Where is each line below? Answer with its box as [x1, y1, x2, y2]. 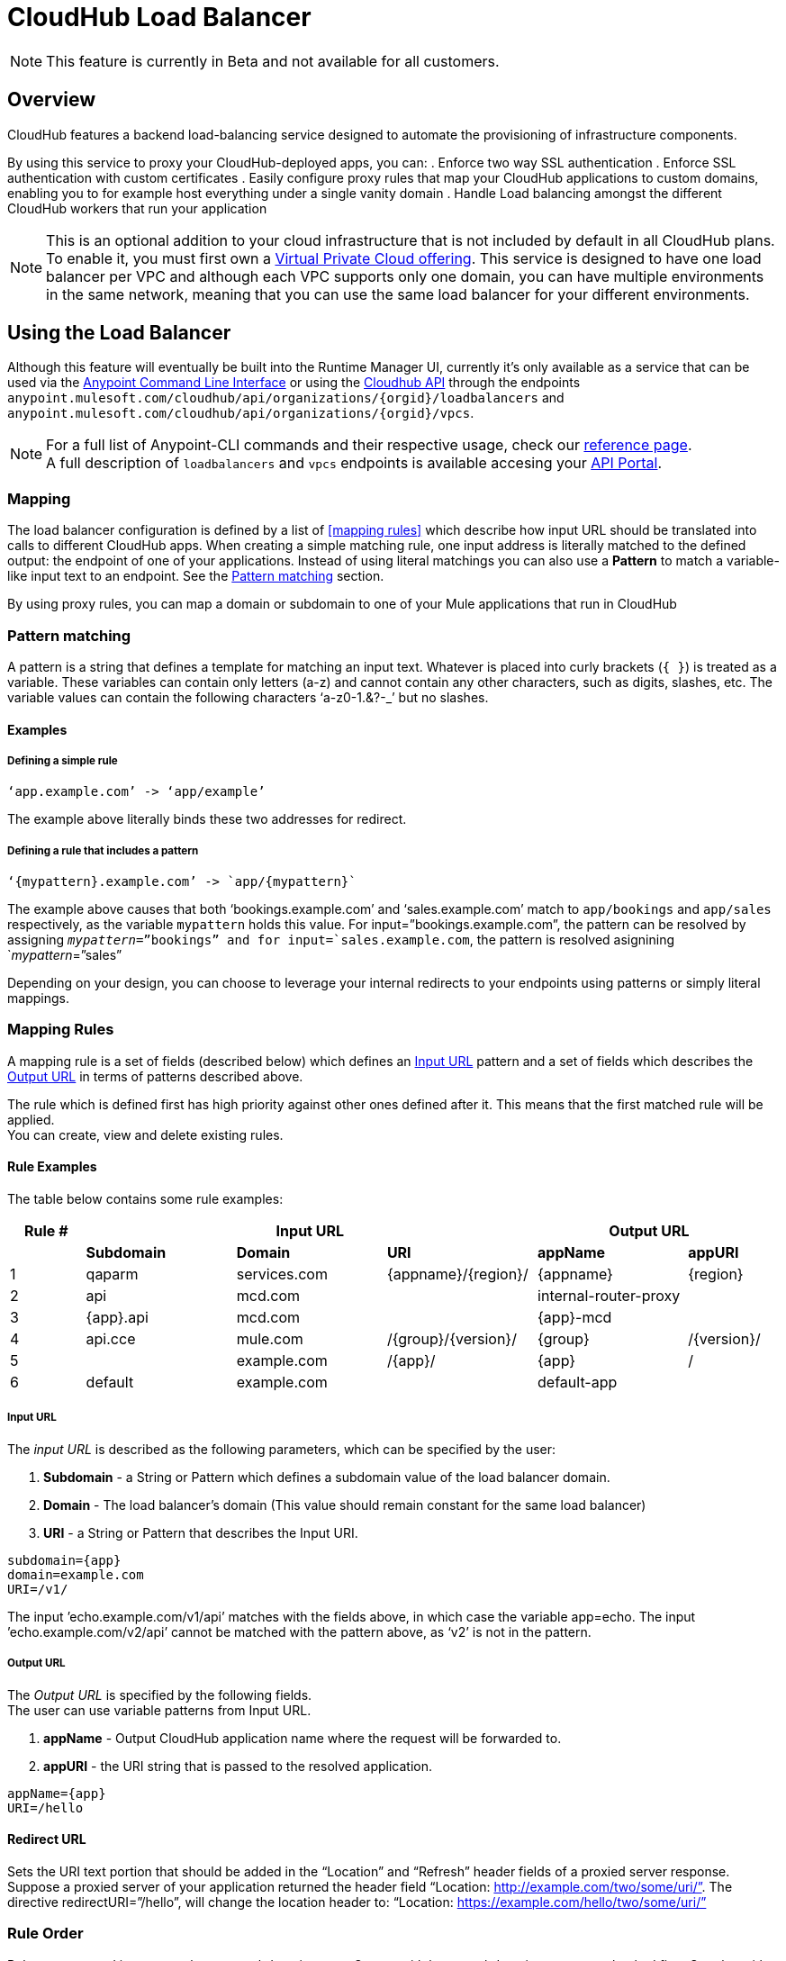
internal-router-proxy [538, 1287, 681, 1306]
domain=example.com [7, 1567, 144, 1582]
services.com [236, 1265, 328, 1284]
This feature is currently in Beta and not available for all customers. [46, 51, 500, 70]
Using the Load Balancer [7, 321, 231, 345]
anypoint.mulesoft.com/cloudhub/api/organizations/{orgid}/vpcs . [7, 405, 474, 421]
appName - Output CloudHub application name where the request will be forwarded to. [43, 1730, 562, 1746]
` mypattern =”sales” [7, 947, 122, 963]
